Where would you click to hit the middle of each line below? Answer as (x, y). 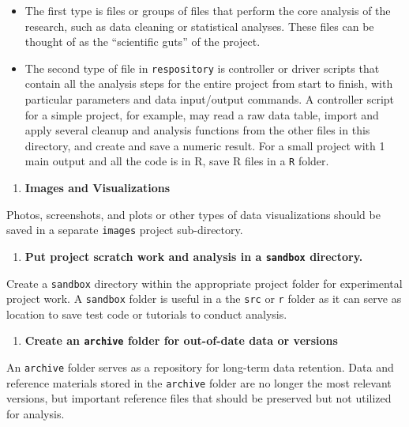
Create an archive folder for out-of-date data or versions (181, 340)
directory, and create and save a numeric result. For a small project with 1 (205, 145)
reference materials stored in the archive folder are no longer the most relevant (199, 382)
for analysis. (36, 414)
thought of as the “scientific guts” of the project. (143, 42)
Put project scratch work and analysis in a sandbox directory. (194, 256)
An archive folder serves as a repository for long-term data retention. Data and (200, 367)
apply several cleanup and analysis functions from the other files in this (197, 130)
